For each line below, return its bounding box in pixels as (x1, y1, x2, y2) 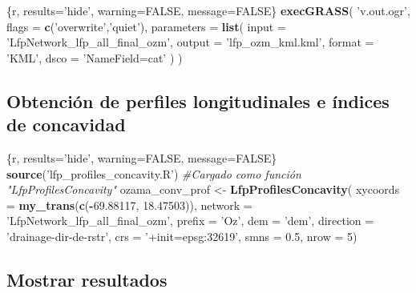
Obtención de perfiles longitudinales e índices (6, 88, 390, 113)
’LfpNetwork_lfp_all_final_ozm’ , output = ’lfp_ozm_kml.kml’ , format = (6, 34, 374, 50)
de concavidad (6, 112, 126, 137)
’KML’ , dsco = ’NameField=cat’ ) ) (6, 49, 183, 66)
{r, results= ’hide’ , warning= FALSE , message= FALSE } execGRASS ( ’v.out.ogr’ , (6, 2, 410, 18)
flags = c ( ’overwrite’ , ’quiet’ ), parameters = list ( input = (6, 18, 286, 34)
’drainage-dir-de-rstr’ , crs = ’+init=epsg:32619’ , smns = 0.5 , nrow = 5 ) (6, 227, 357, 244)
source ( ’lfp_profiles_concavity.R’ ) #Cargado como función (6, 165, 301, 182)
